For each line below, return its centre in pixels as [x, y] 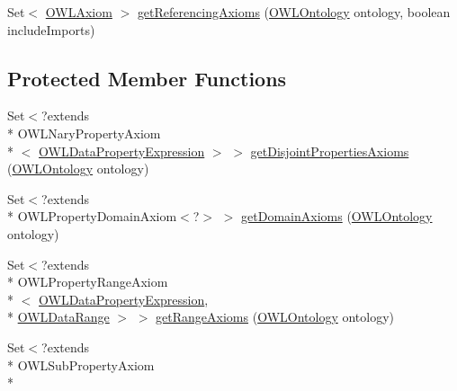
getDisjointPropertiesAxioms [330, 151]
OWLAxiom [79, 12]
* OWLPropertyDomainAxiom [92, 216]
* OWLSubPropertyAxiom [81, 364]
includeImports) [51, 29]
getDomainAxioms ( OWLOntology [337, 216]
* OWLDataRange [58, 317]
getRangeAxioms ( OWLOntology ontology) [275, 317]
